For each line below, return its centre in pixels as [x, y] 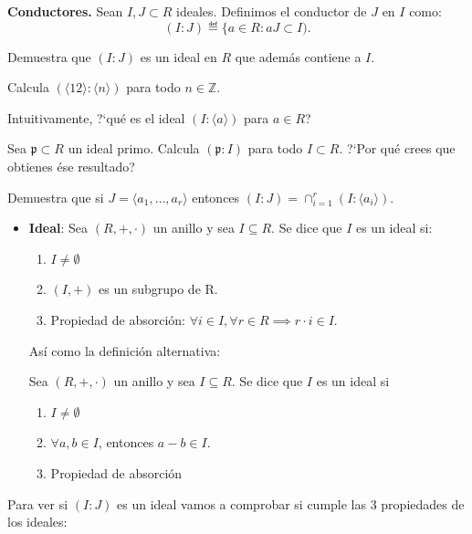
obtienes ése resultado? [71, 166]
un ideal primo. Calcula [134, 148]
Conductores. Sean [65, 11]
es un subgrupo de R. [158, 289]
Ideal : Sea [58, 228]
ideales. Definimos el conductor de [272, 11]
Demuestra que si [56, 197]
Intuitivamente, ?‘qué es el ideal [96, 117]
